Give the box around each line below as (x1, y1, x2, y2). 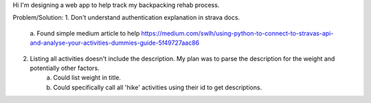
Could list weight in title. (53, 73, 122, 82)
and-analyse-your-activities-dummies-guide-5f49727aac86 (30, 38, 199, 47)
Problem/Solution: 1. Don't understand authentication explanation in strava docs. (12, 14, 240, 22)
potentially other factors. (30, 64, 100, 72)
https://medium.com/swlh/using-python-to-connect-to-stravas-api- (141, 29, 334, 37)
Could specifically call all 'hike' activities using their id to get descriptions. (53, 83, 262, 91)
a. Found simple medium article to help (30, 29, 140, 37)
